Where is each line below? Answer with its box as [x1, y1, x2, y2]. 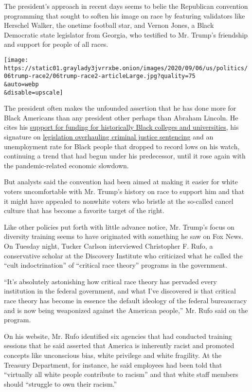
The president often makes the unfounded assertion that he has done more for [4, 103, 236, 113]
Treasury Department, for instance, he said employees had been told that [4, 359, 222, 370]
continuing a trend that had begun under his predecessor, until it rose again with [4, 151, 246, 161]
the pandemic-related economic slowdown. [4, 160, 129, 170]
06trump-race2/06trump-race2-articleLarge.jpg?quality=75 [4, 73, 196, 80]
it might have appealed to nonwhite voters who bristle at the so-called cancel [4, 196, 234, 206]
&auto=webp [4, 80, 39, 88]
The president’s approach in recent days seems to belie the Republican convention [4, 1, 248, 11]
